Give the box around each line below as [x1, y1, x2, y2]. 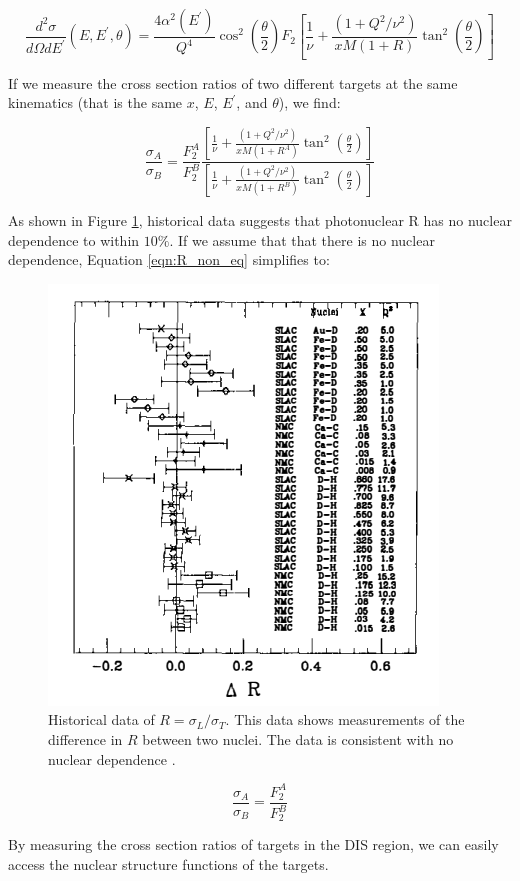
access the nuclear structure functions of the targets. [8, 854, 329, 875]
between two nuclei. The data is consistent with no [142, 728, 454, 749]
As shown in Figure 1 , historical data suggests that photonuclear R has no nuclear [8, 209, 512, 230]
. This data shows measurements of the [225, 709, 465, 730]
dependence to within [8, 229, 140, 250]
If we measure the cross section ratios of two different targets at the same [8, 72, 458, 93]
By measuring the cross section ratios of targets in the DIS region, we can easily [8, 834, 499, 855]
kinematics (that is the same [8, 92, 183, 113]
